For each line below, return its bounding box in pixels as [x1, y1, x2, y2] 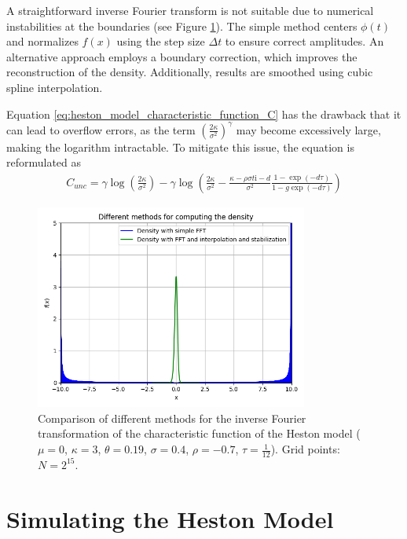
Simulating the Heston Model [6, 502, 334, 534]
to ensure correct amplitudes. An [225, 33, 384, 49]
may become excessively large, [236, 121, 381, 137]
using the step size [116, 33, 205, 49]
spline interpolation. [6, 79, 103, 95]
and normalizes [6, 33, 79, 49]
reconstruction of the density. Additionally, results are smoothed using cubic [6, 64, 373, 80]
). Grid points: [270, 441, 340, 457]
